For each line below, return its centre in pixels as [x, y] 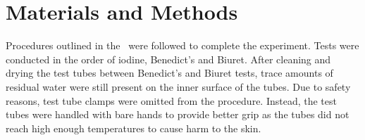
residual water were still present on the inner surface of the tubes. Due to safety [178, 86]
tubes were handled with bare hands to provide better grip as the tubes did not [178, 114]
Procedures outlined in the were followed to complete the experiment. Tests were [182, 45]
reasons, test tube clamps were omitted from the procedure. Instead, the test [171, 100]
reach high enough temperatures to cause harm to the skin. [134, 128]
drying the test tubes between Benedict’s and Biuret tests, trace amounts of [169, 73]
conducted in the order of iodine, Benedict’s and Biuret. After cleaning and [168, 59]
